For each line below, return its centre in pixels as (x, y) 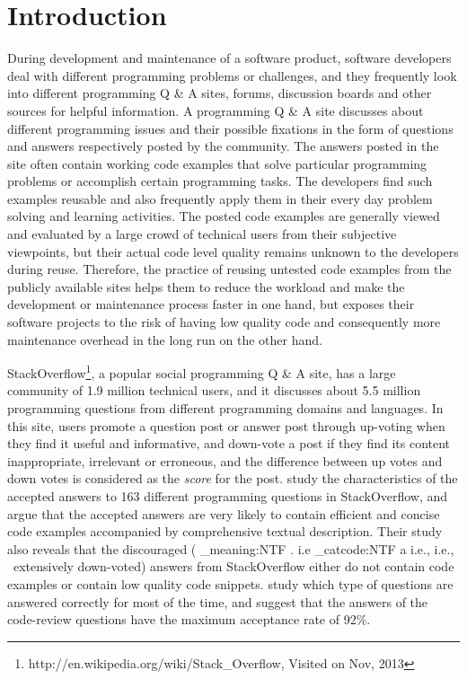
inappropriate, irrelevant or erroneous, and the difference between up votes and (225, 460)
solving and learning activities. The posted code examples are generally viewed (224, 216)
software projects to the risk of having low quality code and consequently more (224, 322)
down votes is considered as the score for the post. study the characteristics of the (233, 478)
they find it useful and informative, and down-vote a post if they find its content (229, 443)
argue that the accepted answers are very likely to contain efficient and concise (224, 513)
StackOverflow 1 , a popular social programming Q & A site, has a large (202, 371)
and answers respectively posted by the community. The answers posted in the (223, 146)
